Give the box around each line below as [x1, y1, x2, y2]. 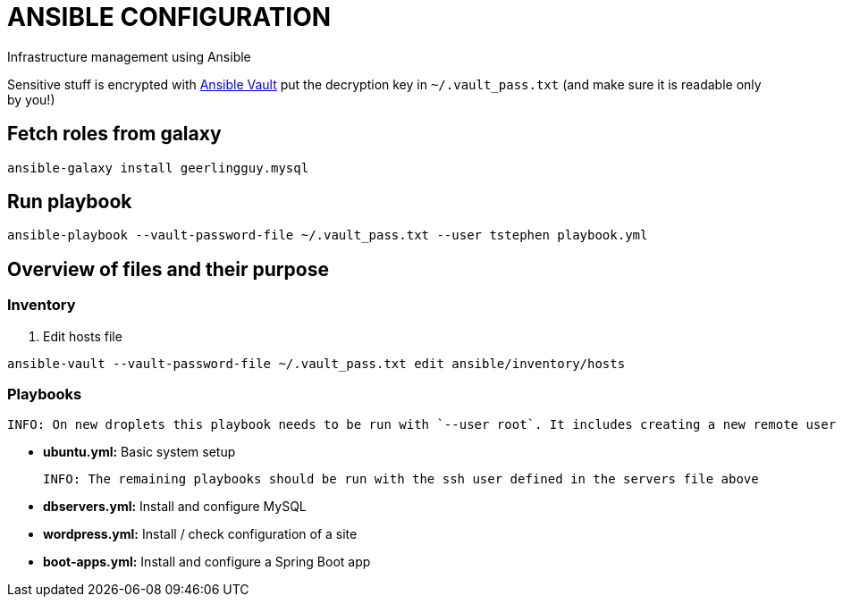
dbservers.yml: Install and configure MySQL [43, 499, 307, 515]
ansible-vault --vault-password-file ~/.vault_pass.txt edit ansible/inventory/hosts [7, 356, 626, 371]
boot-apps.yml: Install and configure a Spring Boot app [43, 554, 371, 570]
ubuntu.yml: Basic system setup [43, 444, 236, 460]
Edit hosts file [43, 328, 122, 344]
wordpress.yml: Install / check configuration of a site [43, 526, 358, 542]
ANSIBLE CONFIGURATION [7, 2, 332, 32]
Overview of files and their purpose [7, 257, 329, 281]
